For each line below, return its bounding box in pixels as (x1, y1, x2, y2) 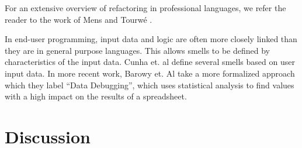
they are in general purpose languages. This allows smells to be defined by (5, 44, 270, 56)
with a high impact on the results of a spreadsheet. (5, 90, 187, 102)
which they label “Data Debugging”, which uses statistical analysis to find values (5, 78, 294, 91)
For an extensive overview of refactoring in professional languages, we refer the (5, 2, 286, 13)
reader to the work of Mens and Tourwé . (5, 13, 152, 25)
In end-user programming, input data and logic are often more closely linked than (5, 33, 297, 45)
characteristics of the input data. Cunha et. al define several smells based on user (5, 56, 295, 68)
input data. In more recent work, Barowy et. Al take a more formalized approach (5, 67, 295, 79)
